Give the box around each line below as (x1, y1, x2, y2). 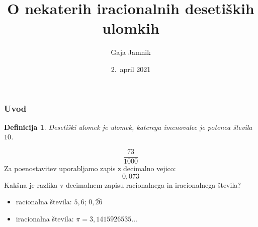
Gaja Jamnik (111, 47, 151, 57)
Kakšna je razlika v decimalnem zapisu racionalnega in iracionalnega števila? (4, 179, 241, 190)
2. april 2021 (111, 63, 151, 74)
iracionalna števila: (16, 213, 74, 223)
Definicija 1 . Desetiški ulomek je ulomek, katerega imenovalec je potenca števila (4, 121, 252, 132)
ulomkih (102, 18, 159, 38)
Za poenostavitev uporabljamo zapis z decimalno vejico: (4, 163, 176, 174)
